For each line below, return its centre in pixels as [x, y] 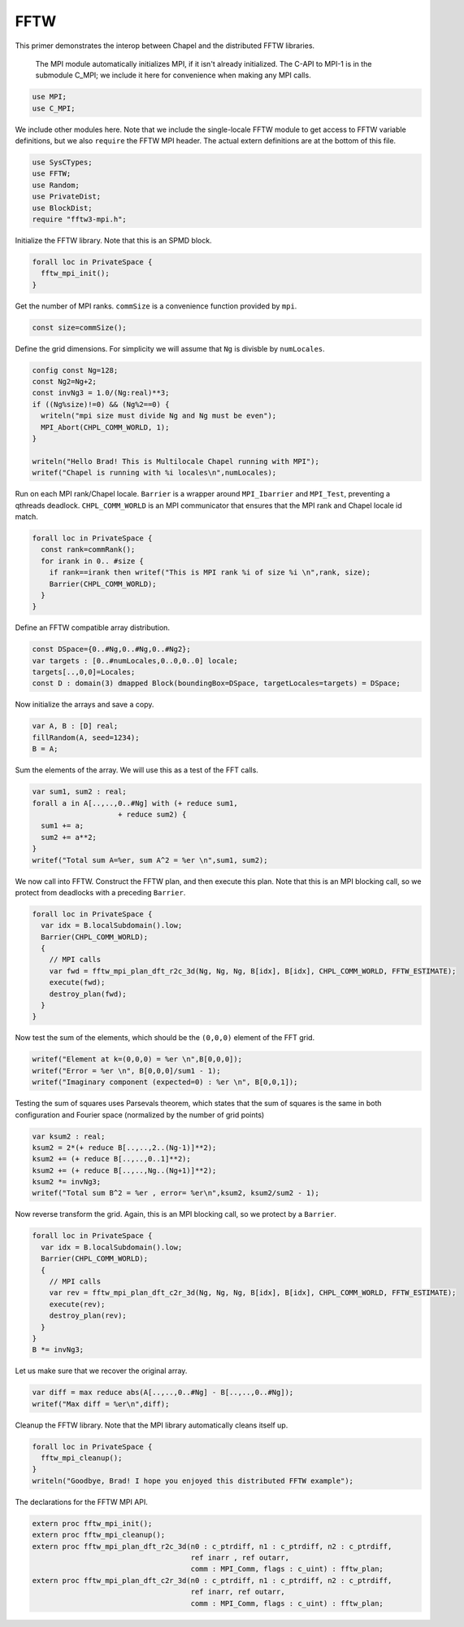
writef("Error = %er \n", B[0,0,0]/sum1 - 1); [126, 1071]
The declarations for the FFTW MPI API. [81, 1502]
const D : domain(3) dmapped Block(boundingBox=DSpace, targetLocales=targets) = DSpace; [217, 683]
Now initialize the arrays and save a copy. [85, 705]
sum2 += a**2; [69, 837]
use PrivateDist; [67, 197]
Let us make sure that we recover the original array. [101, 1371]
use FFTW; [52, 174]
